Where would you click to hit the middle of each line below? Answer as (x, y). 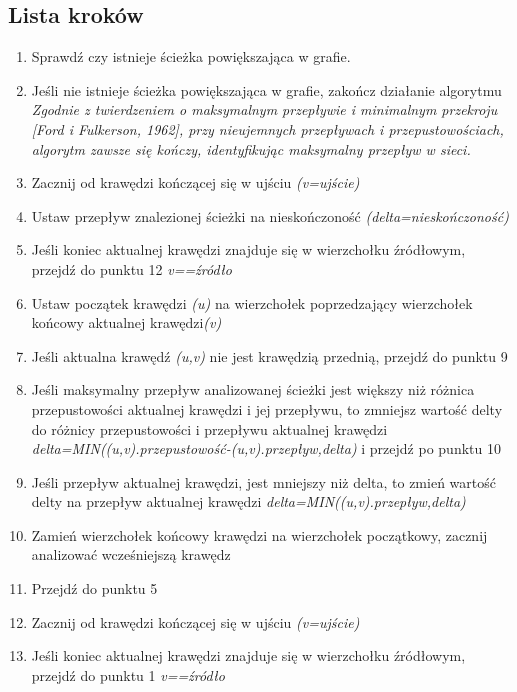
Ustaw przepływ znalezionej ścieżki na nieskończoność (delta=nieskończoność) (270, 215)
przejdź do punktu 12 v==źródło (131, 268)
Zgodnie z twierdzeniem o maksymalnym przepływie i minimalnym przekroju (264, 109)
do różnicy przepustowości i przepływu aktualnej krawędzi (209, 428)
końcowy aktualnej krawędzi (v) (126, 322)
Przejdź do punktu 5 (94, 588)
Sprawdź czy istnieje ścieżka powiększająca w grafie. (191, 56)
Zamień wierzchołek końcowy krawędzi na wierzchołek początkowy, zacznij (259, 534)
